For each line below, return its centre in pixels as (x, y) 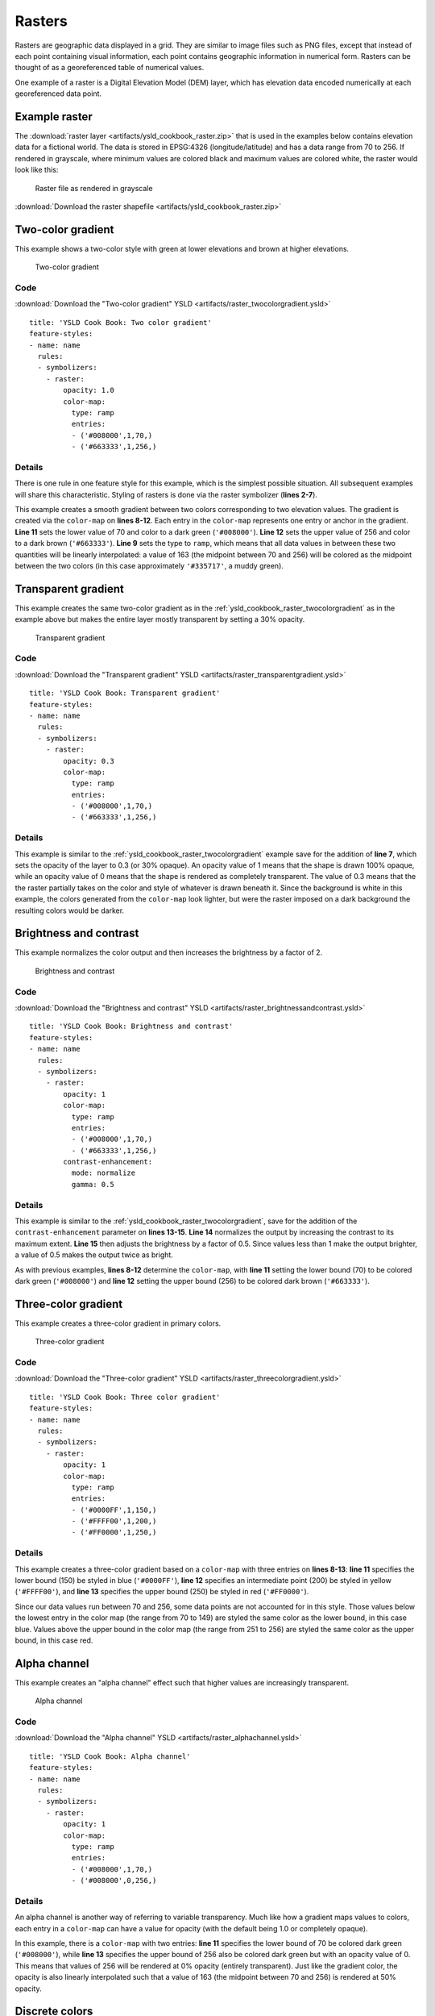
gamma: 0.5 (93, 1184)
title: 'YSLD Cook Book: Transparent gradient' (125, 693)
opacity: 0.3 (89, 761)
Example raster (54, 117)
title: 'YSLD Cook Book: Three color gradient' (125, 1397)
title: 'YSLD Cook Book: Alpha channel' (110, 1756)
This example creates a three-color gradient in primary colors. (118, 1323)
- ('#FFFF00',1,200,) (114, 1521)
